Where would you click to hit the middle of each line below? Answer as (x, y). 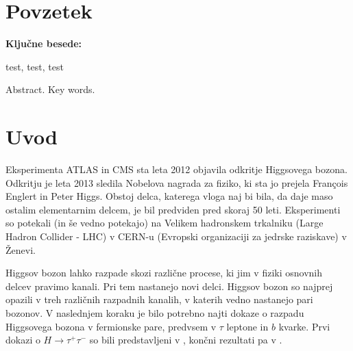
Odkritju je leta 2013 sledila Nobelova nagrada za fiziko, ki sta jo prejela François (177, 182)
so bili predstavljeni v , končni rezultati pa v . (186, 340)
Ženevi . (21, 249)
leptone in (247, 326)
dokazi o (23, 340)
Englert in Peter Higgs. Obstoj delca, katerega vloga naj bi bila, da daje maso (169, 196)
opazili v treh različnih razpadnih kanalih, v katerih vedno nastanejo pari (159, 299)
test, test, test (35, 66)
